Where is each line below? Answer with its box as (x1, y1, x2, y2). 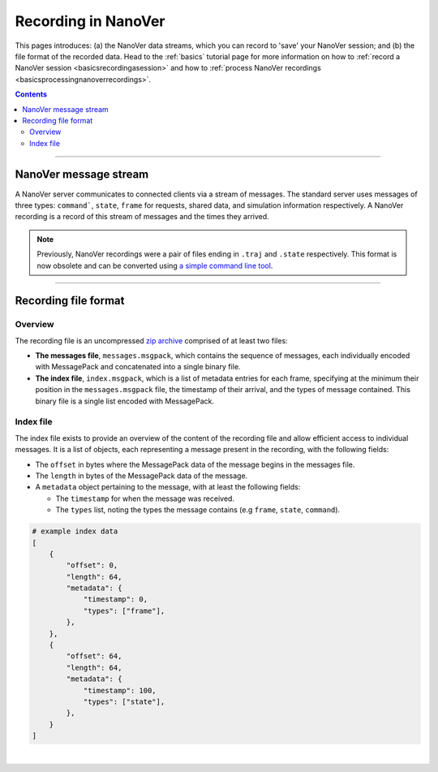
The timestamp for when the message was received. (55, 494, 235, 503)
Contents (15, 89, 48, 99)
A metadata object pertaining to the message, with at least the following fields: (35, 482, 301, 492)
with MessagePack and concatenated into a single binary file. (35, 362, 241, 372)
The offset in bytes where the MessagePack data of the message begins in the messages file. (35, 459, 355, 469)
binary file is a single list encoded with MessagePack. (35, 396, 215, 406)
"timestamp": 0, (83, 595, 148, 604)
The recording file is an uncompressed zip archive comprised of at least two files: (15, 335, 288, 345)
